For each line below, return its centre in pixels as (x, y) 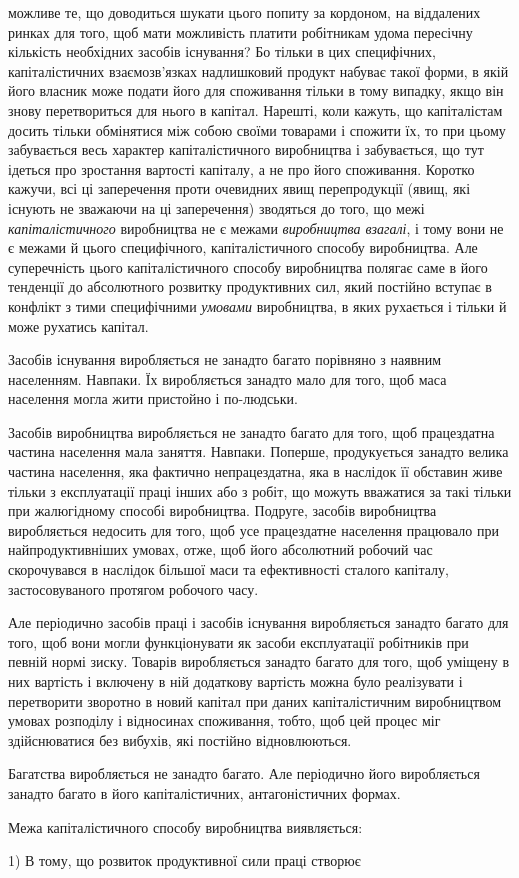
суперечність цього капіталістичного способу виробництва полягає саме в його (248, 266)
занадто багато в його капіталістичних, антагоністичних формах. (204, 792)
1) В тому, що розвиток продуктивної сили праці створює (184, 860)
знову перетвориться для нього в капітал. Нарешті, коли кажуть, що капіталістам (255, 109)
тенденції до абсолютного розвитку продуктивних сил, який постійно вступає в (250, 286)
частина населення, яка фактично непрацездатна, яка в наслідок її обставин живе (255, 471)
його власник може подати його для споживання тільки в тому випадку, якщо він (256, 90)
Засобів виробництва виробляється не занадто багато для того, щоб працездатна (251, 431)
